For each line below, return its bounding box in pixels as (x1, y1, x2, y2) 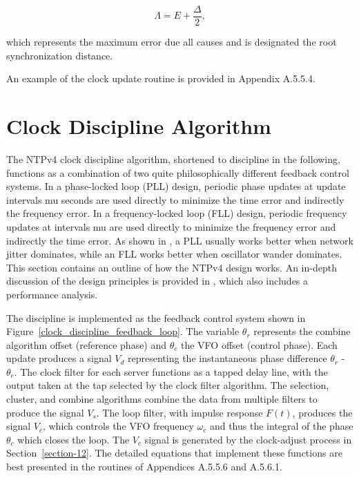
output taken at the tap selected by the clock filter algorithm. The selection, (6, 378, 329, 392)
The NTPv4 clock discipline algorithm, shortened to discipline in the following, (6, 151, 340, 166)
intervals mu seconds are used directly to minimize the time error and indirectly (6, 192, 345, 207)
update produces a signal (6, 351, 112, 365)
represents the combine (253, 324, 351, 338)
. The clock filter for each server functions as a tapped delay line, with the (14, 364, 328, 379)
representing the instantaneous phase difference (128, 351, 327, 365)
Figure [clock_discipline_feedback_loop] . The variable (6, 324, 240, 338)
